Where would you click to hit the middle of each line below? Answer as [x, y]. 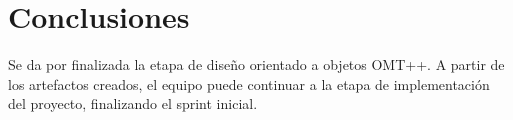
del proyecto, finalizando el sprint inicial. [133, 103]
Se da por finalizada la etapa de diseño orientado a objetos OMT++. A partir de [256, 64]
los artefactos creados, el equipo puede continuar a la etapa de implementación [249, 83]
